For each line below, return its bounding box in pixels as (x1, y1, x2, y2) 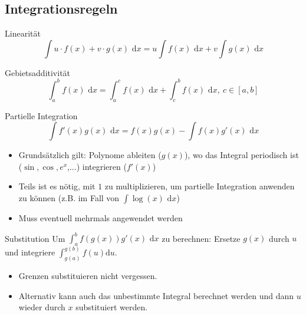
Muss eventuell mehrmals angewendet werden (18, 212, 183, 224)
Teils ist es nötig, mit (18, 180, 96, 192)
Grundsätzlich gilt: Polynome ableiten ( (18, 149, 162, 161)
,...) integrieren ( (67, 160, 127, 172)
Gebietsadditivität (5, 66, 71, 78)
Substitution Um (5, 232, 65, 244)
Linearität (5, 27, 41, 40)
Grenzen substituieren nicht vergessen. (18, 270, 157, 282)
